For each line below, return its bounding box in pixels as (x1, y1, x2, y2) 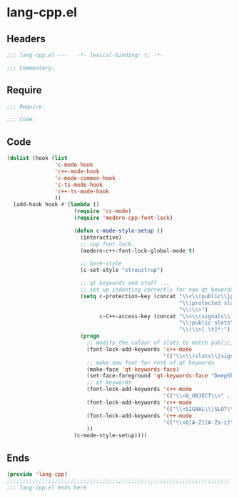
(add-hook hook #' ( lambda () (13, 201, 100, 208)
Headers (6, 33, 46, 45)
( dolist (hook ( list (6, 155, 68, 162)
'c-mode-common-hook (54, 174, 116, 182)
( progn (80, 332, 100, 340)
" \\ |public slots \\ (178, 319, 237, 327)
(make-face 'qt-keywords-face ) (86, 365, 180, 373)
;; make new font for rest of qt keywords (86, 359, 215, 366)
